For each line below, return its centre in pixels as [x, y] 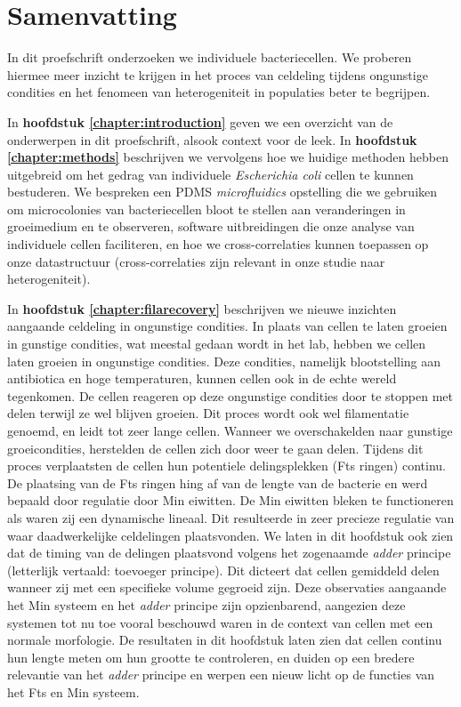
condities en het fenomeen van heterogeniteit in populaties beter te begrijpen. [219, 92]
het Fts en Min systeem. [73, 691]
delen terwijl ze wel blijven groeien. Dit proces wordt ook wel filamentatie [208, 413]
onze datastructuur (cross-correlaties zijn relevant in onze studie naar [196, 261]
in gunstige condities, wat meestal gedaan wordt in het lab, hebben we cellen [217, 344]
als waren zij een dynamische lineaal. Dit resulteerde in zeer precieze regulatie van [231, 517]
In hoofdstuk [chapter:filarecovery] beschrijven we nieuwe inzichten [202, 308]
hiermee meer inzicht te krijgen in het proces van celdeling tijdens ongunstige [218, 74]
